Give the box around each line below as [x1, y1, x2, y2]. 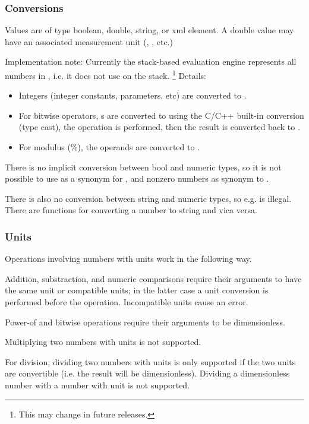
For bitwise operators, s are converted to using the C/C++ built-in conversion [18, 109, 304, 121]
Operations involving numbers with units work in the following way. [5, 252, 252, 265]
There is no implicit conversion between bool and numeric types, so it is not [5, 160, 282, 173]
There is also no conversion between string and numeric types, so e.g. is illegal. [5, 192, 292, 204]
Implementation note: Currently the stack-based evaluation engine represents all [5, 55, 297, 68]
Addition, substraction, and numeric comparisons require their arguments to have [5, 272, 302, 284]
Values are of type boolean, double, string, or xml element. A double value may [5, 24, 294, 36]
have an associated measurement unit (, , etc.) [5, 35, 173, 48]
